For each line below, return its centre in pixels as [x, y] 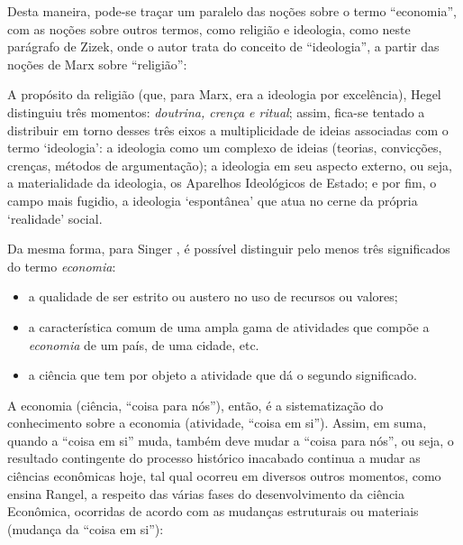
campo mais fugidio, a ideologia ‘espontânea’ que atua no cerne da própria [213, 200]
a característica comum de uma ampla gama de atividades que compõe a [229, 326]
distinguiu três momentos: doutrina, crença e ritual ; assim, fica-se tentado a [216, 111]
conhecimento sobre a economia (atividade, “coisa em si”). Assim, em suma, [217, 423]
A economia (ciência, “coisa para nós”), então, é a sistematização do [195, 405]
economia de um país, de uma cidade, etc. [144, 344]
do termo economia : [62, 266]
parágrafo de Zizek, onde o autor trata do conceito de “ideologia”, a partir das [223, 46]
